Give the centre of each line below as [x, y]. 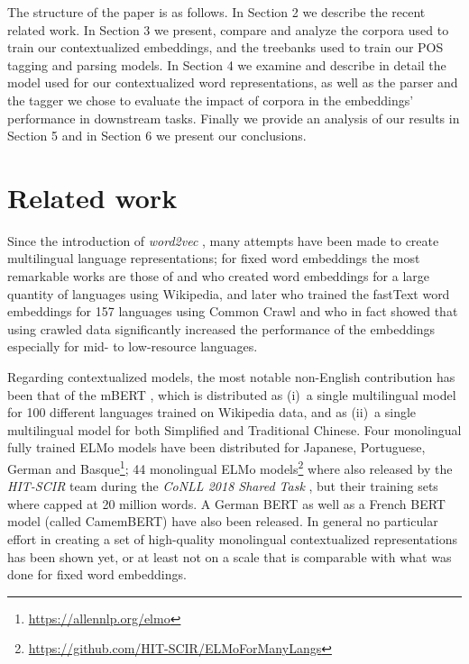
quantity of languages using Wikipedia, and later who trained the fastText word [229, 293]
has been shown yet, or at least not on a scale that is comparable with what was [230, 556]
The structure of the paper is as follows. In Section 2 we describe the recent [216, 12]
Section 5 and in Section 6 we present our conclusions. [157, 136]
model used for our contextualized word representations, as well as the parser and [233, 82]
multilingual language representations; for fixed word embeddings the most [214, 258]
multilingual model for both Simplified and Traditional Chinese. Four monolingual [234, 429]
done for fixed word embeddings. [97, 574]
